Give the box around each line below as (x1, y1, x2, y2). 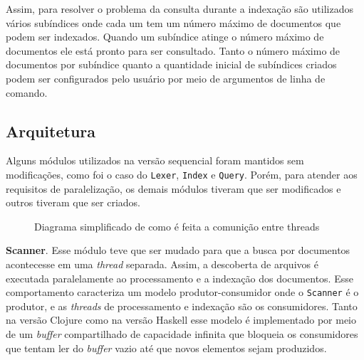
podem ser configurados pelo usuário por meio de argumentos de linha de (6, 70, 326, 85)
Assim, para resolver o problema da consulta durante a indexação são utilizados (6, 1, 353, 16)
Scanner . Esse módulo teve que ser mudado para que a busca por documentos (6, 243, 350, 258)
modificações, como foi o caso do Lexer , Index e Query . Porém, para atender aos (6, 166, 358, 181)
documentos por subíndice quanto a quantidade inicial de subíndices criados (6, 57, 337, 72)
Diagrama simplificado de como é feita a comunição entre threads (34, 218, 320, 233)
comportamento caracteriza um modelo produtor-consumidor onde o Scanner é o (6, 285, 359, 300)
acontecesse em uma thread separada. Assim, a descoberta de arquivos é (6, 256, 318, 271)
